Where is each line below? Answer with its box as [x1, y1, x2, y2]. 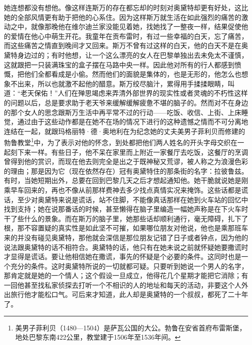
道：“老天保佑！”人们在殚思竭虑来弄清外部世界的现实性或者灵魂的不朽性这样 [4, 88, 248, 98]
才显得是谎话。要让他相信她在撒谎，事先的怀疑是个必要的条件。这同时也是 [4, 251, 241, 262]
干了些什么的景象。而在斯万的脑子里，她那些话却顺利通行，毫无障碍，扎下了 [4, 213, 248, 223]
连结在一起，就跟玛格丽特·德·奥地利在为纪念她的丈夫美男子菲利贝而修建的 [4, 126, 245, 136]
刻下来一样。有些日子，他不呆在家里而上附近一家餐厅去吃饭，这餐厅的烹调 [10, 147, 248, 157]
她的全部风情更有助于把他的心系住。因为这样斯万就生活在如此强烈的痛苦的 [4, 12, 241, 22]
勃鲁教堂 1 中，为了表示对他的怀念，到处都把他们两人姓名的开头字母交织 [4, 136, 231, 147]
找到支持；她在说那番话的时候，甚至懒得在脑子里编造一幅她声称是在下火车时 [4, 204, 248, 214]
